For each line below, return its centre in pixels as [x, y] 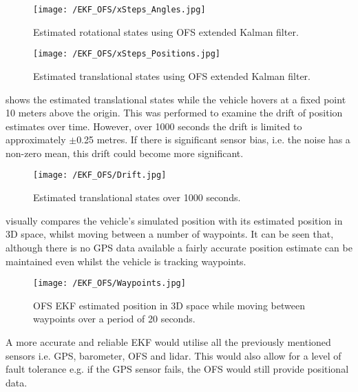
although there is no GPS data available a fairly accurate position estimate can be [179, 247]
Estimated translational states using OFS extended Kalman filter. [172, 75]
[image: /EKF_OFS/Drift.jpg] [100, 175]
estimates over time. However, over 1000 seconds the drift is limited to [154, 126]
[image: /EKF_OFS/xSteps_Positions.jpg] [127, 54]
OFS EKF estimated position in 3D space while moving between [169, 305]
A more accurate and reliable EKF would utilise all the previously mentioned [168, 341]
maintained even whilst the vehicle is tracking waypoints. [126, 261]
